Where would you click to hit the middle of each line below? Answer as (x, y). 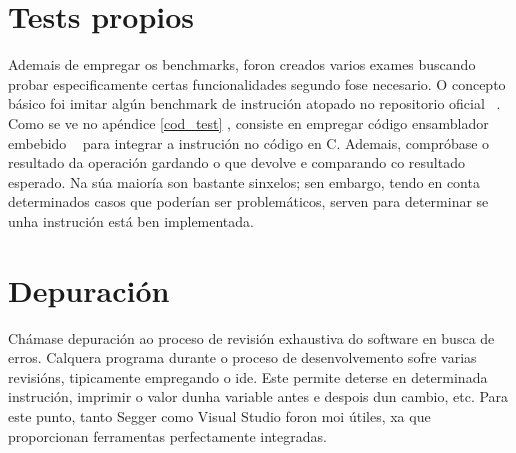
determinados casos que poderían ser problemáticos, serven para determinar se (248, 201)
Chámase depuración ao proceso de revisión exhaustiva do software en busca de (251, 337)
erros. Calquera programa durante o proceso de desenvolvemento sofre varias (242, 357)
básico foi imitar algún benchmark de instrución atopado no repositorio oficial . (254, 103)
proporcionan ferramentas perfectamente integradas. (167, 435)
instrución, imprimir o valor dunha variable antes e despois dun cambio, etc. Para (258, 396)
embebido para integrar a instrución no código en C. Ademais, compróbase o (249, 142)
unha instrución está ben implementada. (131, 220)
